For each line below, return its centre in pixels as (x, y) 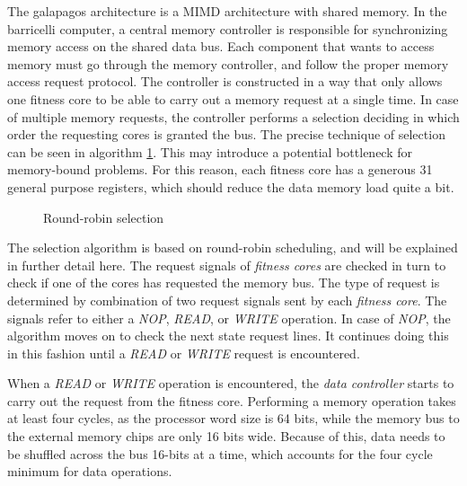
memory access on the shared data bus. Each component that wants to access (221, 46)
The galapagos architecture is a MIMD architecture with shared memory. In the (227, 11)
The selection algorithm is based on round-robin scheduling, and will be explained (233, 247)
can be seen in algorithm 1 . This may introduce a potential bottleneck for (210, 151)
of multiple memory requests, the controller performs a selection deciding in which (233, 116)
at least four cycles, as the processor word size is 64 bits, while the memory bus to (233, 418)
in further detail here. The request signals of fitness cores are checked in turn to (227, 265)
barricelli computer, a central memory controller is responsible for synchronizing (228, 28)
